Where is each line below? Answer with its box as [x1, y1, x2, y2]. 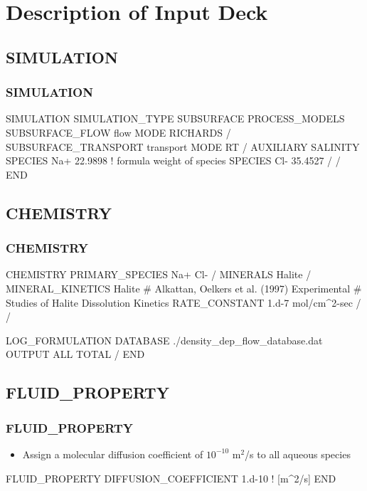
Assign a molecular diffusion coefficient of [22, 446, 203, 461]
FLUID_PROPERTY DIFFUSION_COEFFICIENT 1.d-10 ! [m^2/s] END [6, 470, 336, 485]
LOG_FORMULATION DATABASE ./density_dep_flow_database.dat [6, 332, 323, 347]
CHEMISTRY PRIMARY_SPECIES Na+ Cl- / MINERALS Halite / [6, 267, 312, 282]
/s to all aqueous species [245, 446, 351, 461]
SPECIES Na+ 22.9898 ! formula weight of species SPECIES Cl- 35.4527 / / [6, 153, 341, 168]
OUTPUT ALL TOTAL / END [6, 347, 145, 361]
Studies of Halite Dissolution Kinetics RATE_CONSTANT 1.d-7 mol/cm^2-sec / [6, 295, 361, 310]
